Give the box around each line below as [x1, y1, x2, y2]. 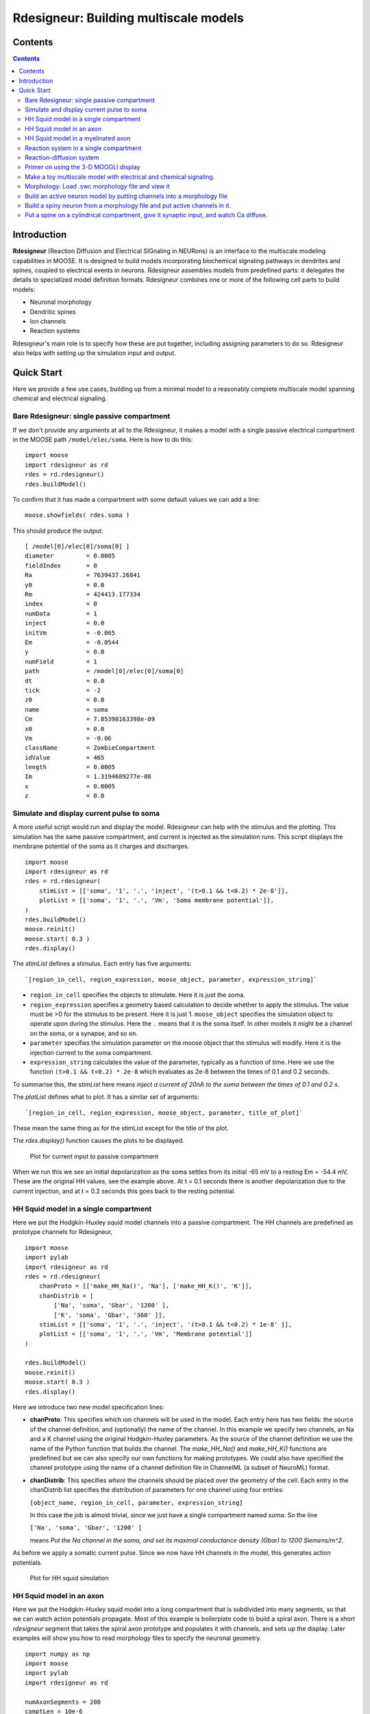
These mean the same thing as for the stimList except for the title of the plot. [12, 1124, 229, 1132]
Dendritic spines [29, 307, 76, 315]
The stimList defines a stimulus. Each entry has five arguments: [12, 960, 192, 968]
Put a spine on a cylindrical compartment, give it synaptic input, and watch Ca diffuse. [25, 211, 268, 219]
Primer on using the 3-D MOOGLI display [25, 163, 140, 171]
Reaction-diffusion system [25, 153, 99, 161]
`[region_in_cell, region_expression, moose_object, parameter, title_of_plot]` [25, 1109, 304, 1117]
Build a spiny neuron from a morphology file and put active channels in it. [25, 201, 232, 209]
